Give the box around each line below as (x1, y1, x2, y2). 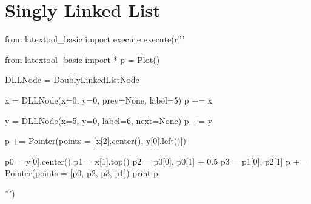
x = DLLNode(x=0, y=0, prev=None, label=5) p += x (5, 93, 213, 106)
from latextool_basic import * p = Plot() (5, 53, 160, 65)
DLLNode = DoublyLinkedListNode (5, 73, 139, 86)
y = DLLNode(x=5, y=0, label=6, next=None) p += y (5, 114, 213, 127)
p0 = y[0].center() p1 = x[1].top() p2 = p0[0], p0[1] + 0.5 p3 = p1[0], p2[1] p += (5, 154, 307, 167)
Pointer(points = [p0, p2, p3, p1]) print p (5, 166, 158, 179)
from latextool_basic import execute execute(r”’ (5, 33, 185, 45)
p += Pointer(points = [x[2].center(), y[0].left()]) (5, 134, 187, 147)
